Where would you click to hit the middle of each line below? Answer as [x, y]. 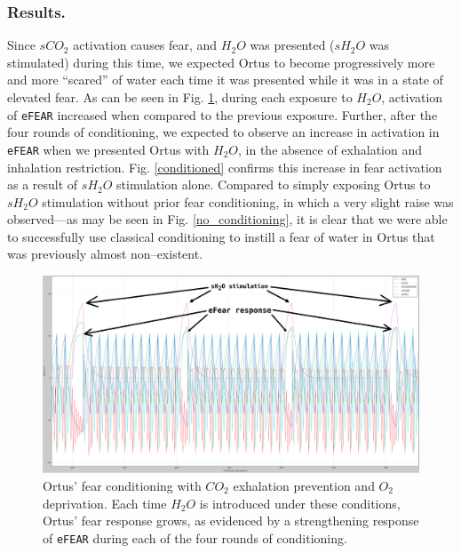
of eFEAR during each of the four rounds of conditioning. [195, 537]
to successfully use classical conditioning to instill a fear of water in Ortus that [221, 236]
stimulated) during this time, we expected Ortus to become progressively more [221, 62]
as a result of [43, 184]
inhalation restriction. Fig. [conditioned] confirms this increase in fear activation [225, 167]
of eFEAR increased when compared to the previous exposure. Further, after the [223, 114]
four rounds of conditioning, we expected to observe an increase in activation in [223, 132]
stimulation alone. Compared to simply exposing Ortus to [274, 184]
